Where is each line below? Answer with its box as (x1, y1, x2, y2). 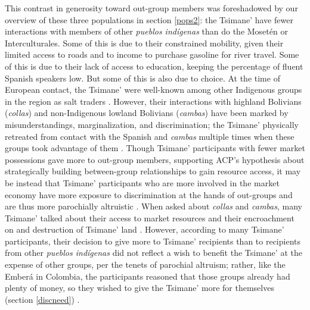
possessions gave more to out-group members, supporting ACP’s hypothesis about (5, 153, 305, 165)
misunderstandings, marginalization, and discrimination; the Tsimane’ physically (5, 118, 299, 130)
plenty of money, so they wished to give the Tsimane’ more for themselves (5, 281, 274, 294)
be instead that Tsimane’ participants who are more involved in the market (5, 176, 280, 189)
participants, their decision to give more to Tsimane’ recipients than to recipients (5, 234, 301, 247)
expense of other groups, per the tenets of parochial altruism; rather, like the (5, 258, 286, 271)
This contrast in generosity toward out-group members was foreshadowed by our (5, 2, 298, 14)
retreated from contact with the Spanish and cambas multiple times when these (5, 130, 294, 142)
